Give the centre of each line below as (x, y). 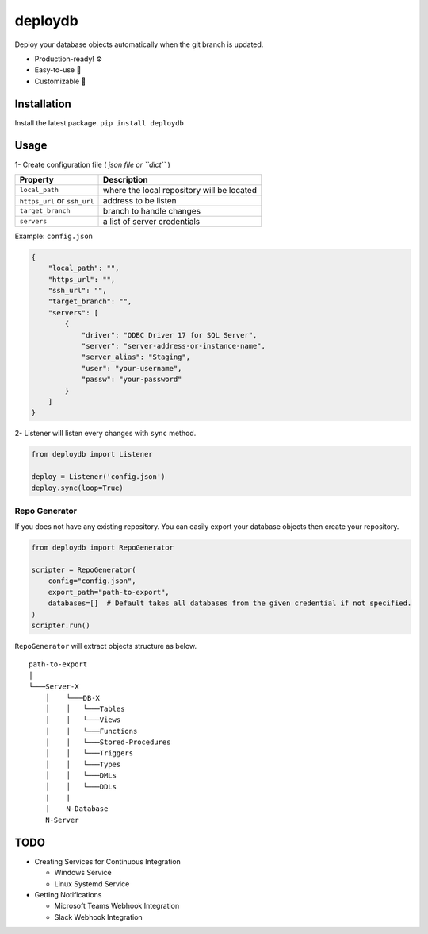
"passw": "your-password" (132, 380)
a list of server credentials (152, 221)
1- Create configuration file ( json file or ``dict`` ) (92, 164)
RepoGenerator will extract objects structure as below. (106, 646)
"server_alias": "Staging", (136, 357)
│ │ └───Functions (91, 731)
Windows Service (83, 873)
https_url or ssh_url (57, 200)
